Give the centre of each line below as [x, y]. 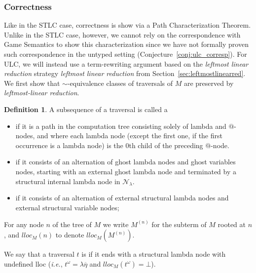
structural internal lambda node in [68, 181]
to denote [70, 235]
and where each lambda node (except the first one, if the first [130, 136]
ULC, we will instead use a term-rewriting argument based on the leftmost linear [126, 63]
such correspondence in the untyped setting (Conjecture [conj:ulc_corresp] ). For [126, 54]
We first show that [32, 83]
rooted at [232, 224]
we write [116, 224]
